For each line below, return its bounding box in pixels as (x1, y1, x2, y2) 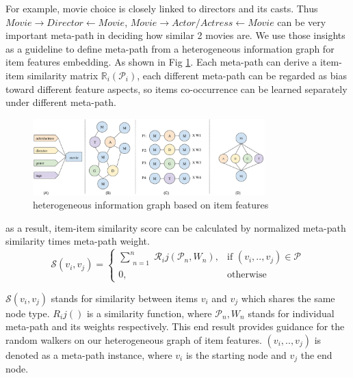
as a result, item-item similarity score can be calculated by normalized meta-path (5, 220, 346, 234)
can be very (277, 14, 326, 29)
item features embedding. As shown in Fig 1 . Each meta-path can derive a (5, 55, 317, 69)
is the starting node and (185, 347, 287, 362)
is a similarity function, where (86, 306, 212, 320)
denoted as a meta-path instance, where (5, 347, 172, 362)
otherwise (227, 270, 267, 280)
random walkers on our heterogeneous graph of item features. (5, 332, 262, 347)
